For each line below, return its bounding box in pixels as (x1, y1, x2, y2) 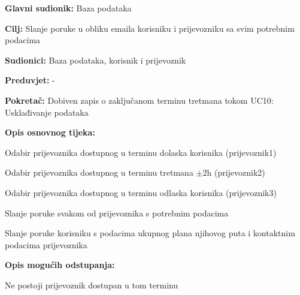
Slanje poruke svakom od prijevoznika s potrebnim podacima (5, 206, 229, 219)
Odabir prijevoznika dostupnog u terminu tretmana (5, 166, 193, 179)
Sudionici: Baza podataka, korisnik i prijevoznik (5, 53, 186, 66)
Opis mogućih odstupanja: (5, 258, 115, 271)
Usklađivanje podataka (5, 106, 89, 118)
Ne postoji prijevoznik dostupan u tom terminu (5, 278, 178, 291)
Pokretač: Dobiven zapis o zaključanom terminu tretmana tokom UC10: (5, 94, 274, 106)
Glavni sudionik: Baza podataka (5, 2, 132, 14)
